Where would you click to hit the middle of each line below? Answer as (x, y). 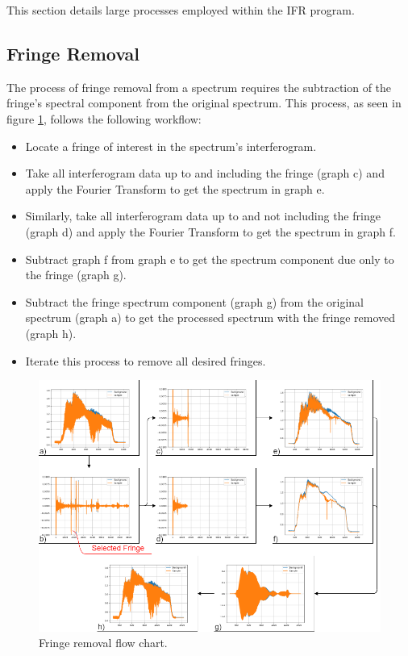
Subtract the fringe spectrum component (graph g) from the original (194, 301)
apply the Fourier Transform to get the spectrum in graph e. (175, 188)
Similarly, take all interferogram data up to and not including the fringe (203, 216)
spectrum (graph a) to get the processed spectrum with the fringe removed (210, 318)
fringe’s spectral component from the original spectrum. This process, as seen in (204, 103)
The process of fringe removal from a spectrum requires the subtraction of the (199, 87)
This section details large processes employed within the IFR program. (181, 10)
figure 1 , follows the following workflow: (104, 118)
